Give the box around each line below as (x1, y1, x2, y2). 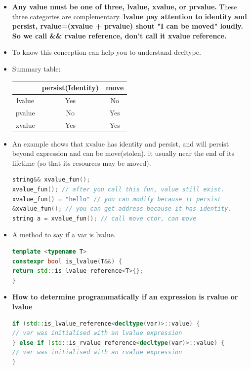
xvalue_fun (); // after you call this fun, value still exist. (12, 186, 225, 193)
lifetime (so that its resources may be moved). (12, 157, 151, 168)
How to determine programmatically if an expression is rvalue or (12, 292, 238, 302)
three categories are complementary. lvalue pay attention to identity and (12, 11, 247, 21)
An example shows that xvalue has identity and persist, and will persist (12, 138, 229, 148)
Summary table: (12, 63, 61, 74)
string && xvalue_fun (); (12, 176, 90, 184)
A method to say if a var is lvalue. (12, 229, 116, 240)
